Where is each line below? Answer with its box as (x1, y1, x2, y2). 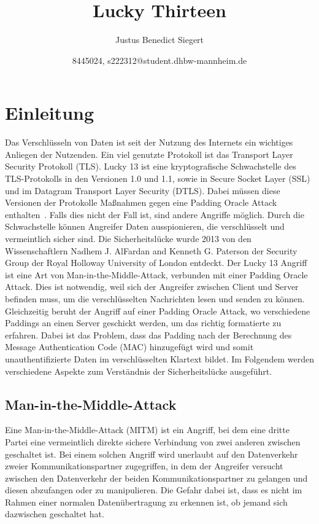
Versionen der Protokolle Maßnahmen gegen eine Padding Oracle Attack (5, 196, 277, 209)
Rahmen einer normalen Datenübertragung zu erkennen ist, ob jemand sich (5, 495, 288, 508)
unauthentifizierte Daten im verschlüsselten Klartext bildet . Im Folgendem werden (5, 352, 315, 365)
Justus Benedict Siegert (115, 33, 204, 46)
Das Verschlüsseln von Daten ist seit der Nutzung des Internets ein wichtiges (5, 136, 293, 149)
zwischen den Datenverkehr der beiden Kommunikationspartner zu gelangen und (5, 471, 308, 484)
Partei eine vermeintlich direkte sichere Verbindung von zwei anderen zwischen (5, 435, 301, 448)
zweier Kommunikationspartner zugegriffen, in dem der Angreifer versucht (5, 459, 283, 472)
